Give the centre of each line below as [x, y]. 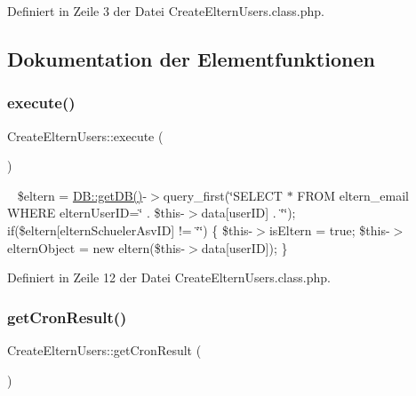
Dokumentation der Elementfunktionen [191, 58]
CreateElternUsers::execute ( [85, 135]
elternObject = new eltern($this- [96, 247]
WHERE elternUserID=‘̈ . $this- [96, 213]
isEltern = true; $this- [329, 230]
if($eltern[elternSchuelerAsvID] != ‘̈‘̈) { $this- [130, 230]
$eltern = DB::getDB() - [82, 195]
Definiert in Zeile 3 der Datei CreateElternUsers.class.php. [166, 11]
